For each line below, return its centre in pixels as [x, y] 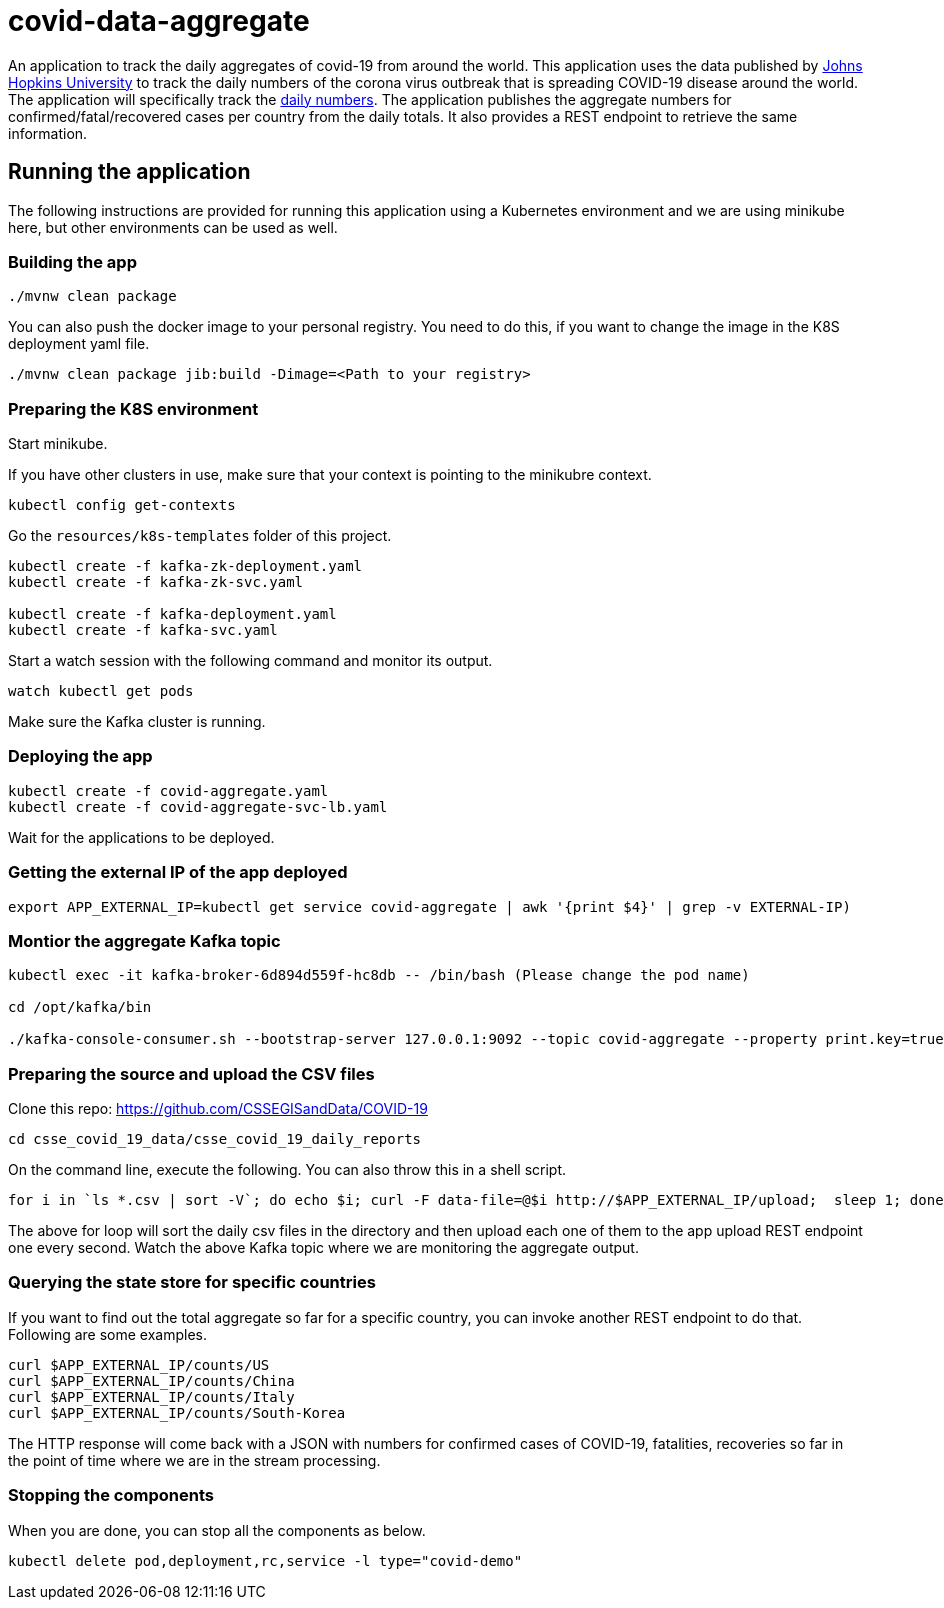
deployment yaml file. [79, 344]
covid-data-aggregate [159, 21]
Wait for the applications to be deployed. [141, 837]
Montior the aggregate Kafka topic [144, 940]
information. [48, 133]
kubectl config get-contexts [122, 505]
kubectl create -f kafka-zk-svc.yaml [156, 582]
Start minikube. [58, 444]
